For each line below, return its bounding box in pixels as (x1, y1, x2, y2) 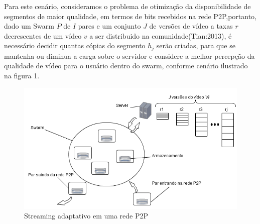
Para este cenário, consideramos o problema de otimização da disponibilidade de (4, 1, 251, 11)
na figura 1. (4, 70, 40, 81)
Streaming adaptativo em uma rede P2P (24, 210, 149, 221)
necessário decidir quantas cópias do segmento (4, 40, 146, 51)
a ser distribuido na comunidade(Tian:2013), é (89, 30, 232, 41)
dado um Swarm (4, 21, 54, 31)
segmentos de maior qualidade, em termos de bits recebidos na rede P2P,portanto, (4, 11, 257, 21)
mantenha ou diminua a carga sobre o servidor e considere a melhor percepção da (4, 50, 255, 61)
